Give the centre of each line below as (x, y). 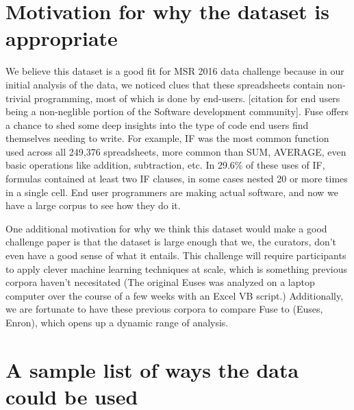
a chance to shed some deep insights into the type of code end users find (157, 124)
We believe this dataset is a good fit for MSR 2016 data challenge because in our (175, 71)
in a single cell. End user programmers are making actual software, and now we (172, 192)
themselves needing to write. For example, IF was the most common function (167, 138)
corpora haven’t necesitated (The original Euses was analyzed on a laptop (160, 282)
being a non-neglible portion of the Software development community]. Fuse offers (177, 111)
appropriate (62, 38)
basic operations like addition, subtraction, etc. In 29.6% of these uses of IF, (165, 165)
